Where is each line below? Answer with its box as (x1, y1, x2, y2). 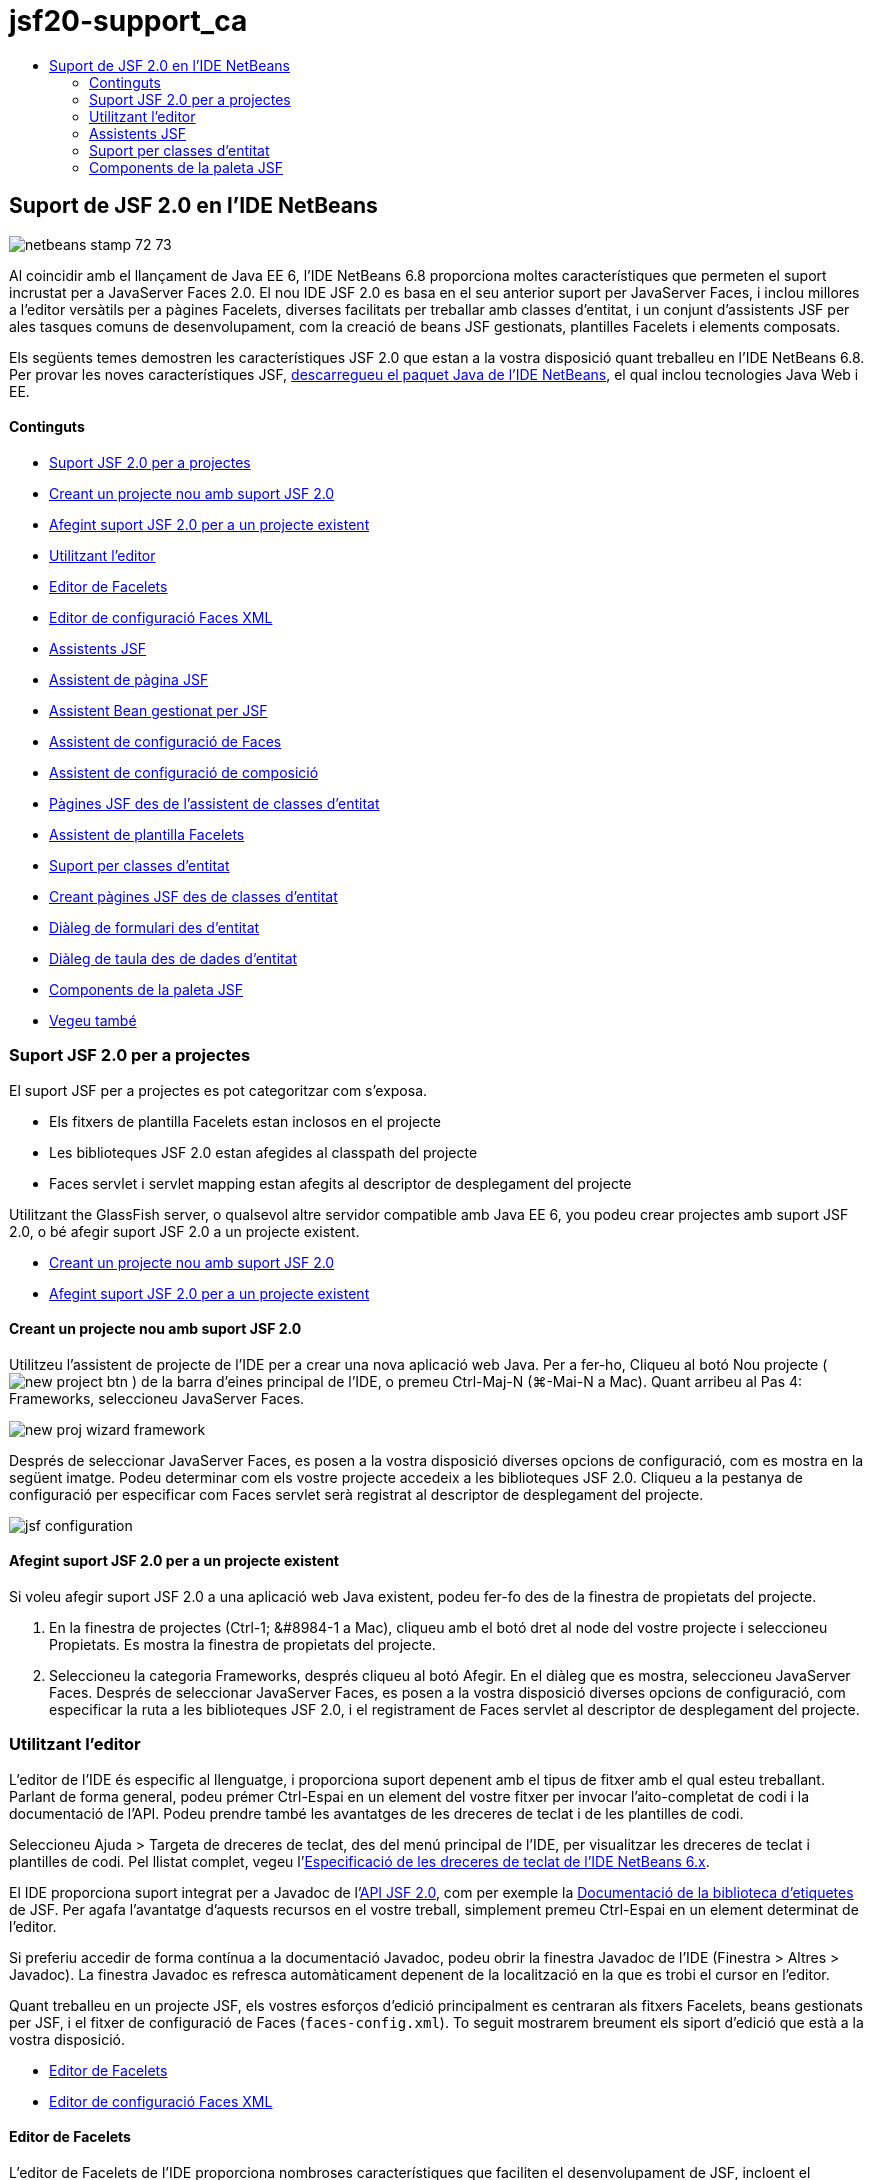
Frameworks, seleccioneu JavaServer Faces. (9, 1389, 305, 1407)
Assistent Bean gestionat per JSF (49, 701, 268, 719)
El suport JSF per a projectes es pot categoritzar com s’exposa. (9, 1081, 428, 1099)
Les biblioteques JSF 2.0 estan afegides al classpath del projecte (49, 1143, 478, 1161)
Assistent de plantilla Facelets (49, 825, 245, 843)
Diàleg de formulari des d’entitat (49, 918, 260, 936)
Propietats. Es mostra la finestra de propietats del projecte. (49, 1636, 436, 1653)
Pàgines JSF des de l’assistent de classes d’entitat (49, 794, 380, 812)
